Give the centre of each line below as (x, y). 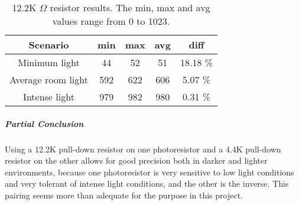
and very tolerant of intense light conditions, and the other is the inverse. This (147, 183)
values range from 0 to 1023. (111, 21)
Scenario (49, 45)
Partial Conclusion (44, 123)
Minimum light (49, 62)
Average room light (49, 79)
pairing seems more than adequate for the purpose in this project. (124, 195)
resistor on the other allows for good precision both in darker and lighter (136, 160)
